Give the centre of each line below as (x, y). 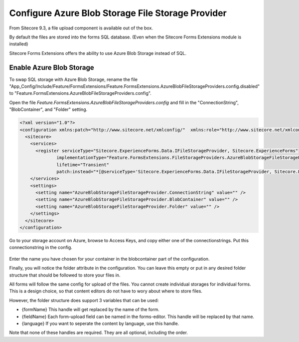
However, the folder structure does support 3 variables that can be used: (84, 300)
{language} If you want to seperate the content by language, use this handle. (100, 323)
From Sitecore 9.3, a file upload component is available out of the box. (81, 28)
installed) (19, 44)
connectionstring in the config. (41, 248)
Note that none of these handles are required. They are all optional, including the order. (98, 333)
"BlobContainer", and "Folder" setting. (48, 109)
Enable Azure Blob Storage (52, 67)
